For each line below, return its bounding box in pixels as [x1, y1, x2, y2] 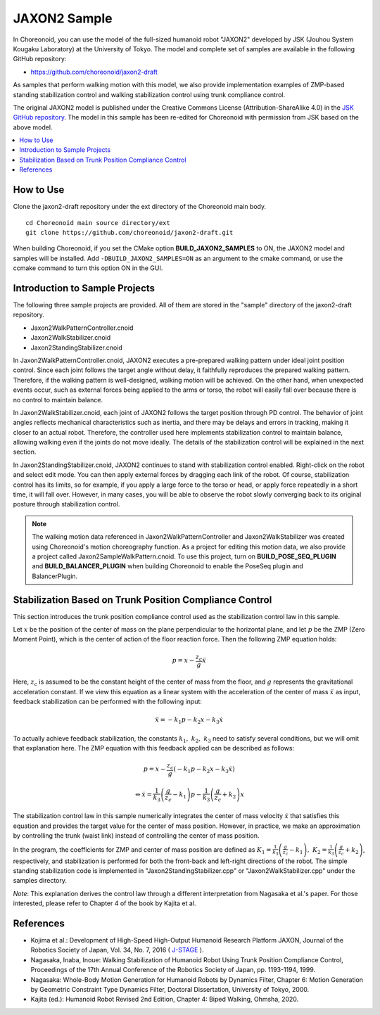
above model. [13, 123, 53, 132]
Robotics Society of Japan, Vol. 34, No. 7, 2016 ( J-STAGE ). [30, 946, 204, 955]
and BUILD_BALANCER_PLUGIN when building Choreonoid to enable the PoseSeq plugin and [32, 562, 304, 570]
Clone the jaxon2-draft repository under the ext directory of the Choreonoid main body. [13, 203, 267, 211]
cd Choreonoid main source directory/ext [25, 219, 170, 226]
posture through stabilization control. [13, 500, 120, 509]
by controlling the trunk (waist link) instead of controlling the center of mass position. [13, 831, 260, 840]
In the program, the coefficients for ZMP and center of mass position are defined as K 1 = [13, 845, 272, 855]
